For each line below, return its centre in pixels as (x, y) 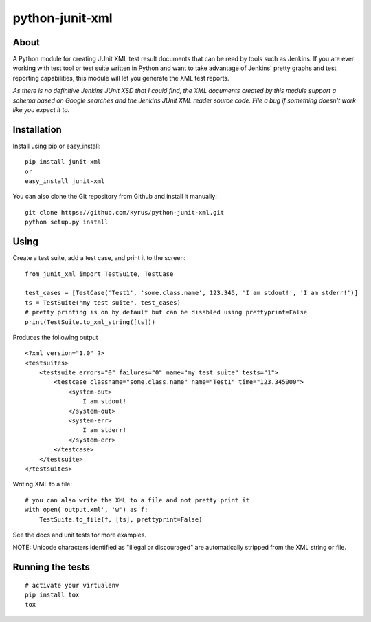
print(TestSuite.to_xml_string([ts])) (90, 322)
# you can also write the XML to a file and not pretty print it (137, 500)
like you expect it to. (41, 110)
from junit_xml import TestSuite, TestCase (99, 274)
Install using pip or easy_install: (57, 146)
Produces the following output (56, 337)
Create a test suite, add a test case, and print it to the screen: (99, 258)
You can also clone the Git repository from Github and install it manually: (115, 197)
